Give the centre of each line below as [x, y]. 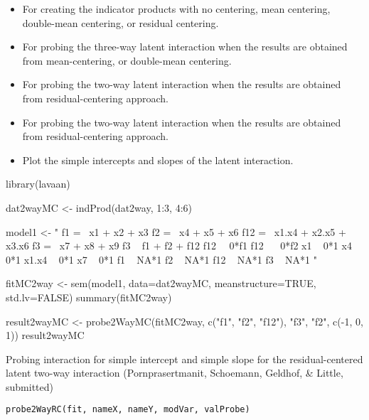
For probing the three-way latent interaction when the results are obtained [185, 47]
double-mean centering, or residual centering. [121, 22]
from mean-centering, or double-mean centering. [127, 60]
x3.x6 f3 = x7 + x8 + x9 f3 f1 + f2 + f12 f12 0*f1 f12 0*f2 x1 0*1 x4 [179, 246]
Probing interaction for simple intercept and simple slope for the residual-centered [184, 359]
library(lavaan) [38, 184]
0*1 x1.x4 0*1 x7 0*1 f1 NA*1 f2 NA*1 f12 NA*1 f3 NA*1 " [162, 259]
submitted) [30, 386]
